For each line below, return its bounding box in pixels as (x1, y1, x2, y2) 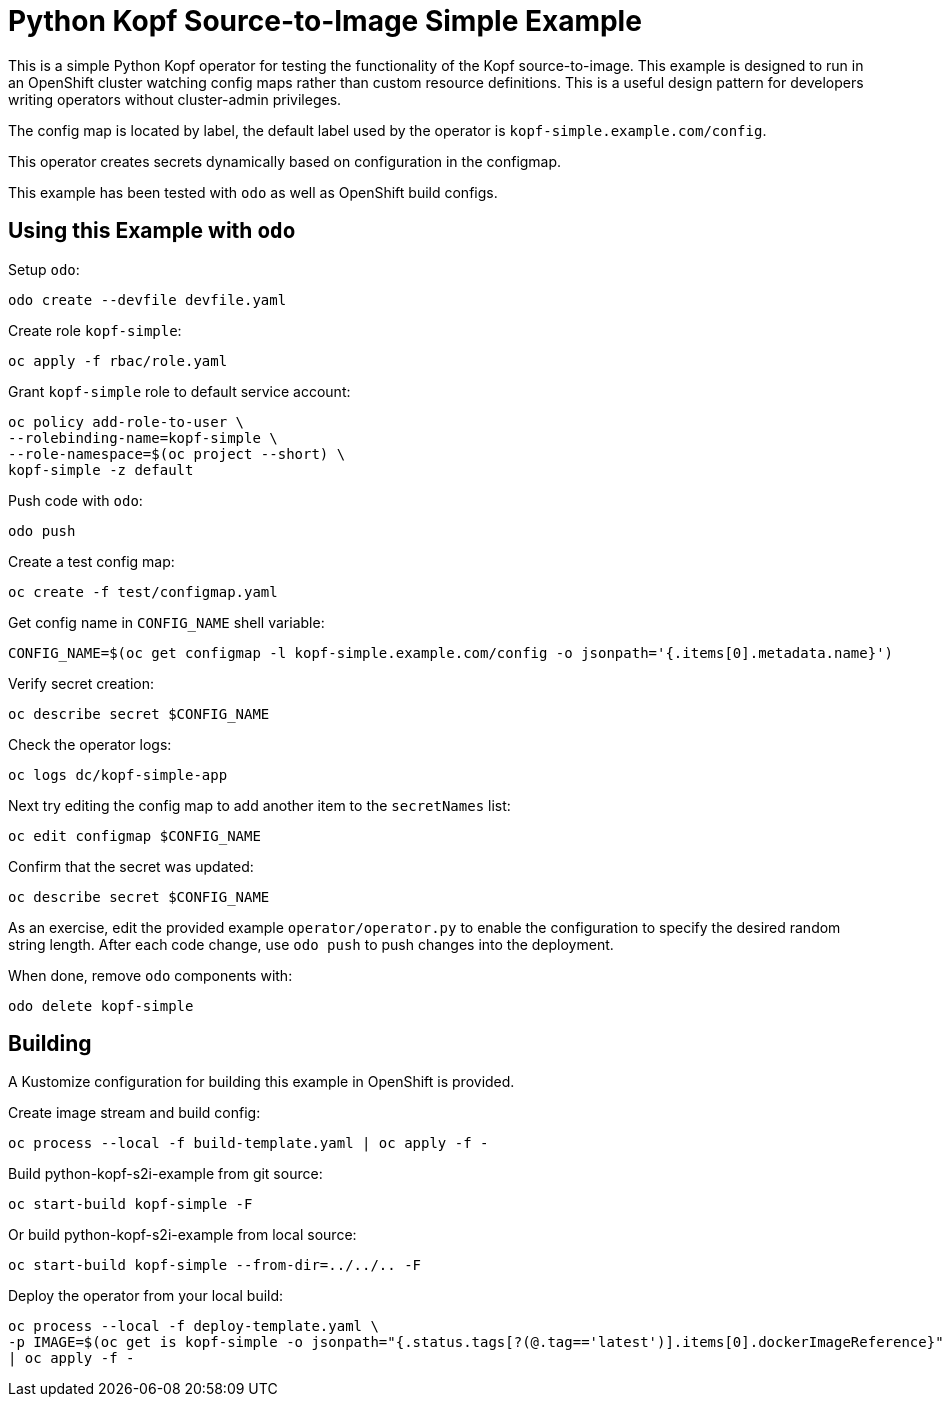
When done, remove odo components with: (8, 966, 293, 984)
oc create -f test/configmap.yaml (8, 583, 278, 600)
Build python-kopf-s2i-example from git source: (8, 1165, 323, 1183)
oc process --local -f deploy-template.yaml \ (8, 1318, 379, 1335)
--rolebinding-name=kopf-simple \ (8, 429, 278, 446)
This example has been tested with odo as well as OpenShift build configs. (8, 183, 498, 201)
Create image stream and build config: (8, 1104, 261, 1122)
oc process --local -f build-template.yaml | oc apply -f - (8, 1135, 489, 1152)
